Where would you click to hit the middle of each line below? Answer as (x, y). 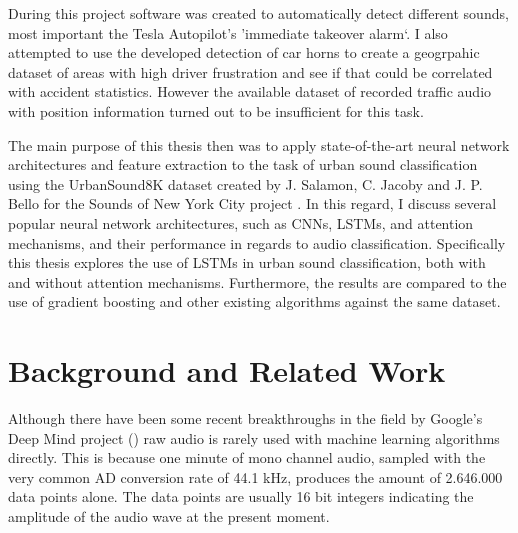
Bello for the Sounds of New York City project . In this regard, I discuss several (252, 203)
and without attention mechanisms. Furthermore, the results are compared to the (257, 281)
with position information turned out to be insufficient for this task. (216, 110)
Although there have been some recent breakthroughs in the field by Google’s (245, 418)
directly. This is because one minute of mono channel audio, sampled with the (247, 457)
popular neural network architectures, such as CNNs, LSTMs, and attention (241, 222)
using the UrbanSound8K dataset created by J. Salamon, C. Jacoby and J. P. (245, 183)
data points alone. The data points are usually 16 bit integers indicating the (241, 496)
